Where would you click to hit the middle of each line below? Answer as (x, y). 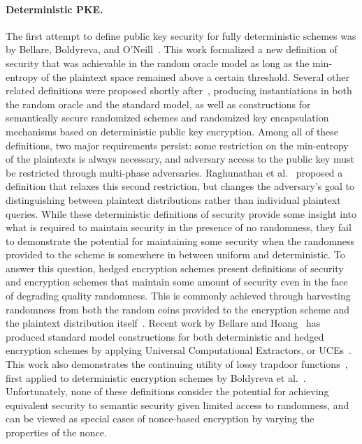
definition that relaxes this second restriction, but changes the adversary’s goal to (180, 186)
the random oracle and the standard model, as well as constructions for (158, 104)
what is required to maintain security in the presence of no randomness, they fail (179, 227)
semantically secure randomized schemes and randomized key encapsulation (167, 118)
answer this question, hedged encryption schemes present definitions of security (175, 268)
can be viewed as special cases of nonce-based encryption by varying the (160, 419)
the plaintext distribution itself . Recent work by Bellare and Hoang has (163, 323)
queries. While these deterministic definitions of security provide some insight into (181, 213)
